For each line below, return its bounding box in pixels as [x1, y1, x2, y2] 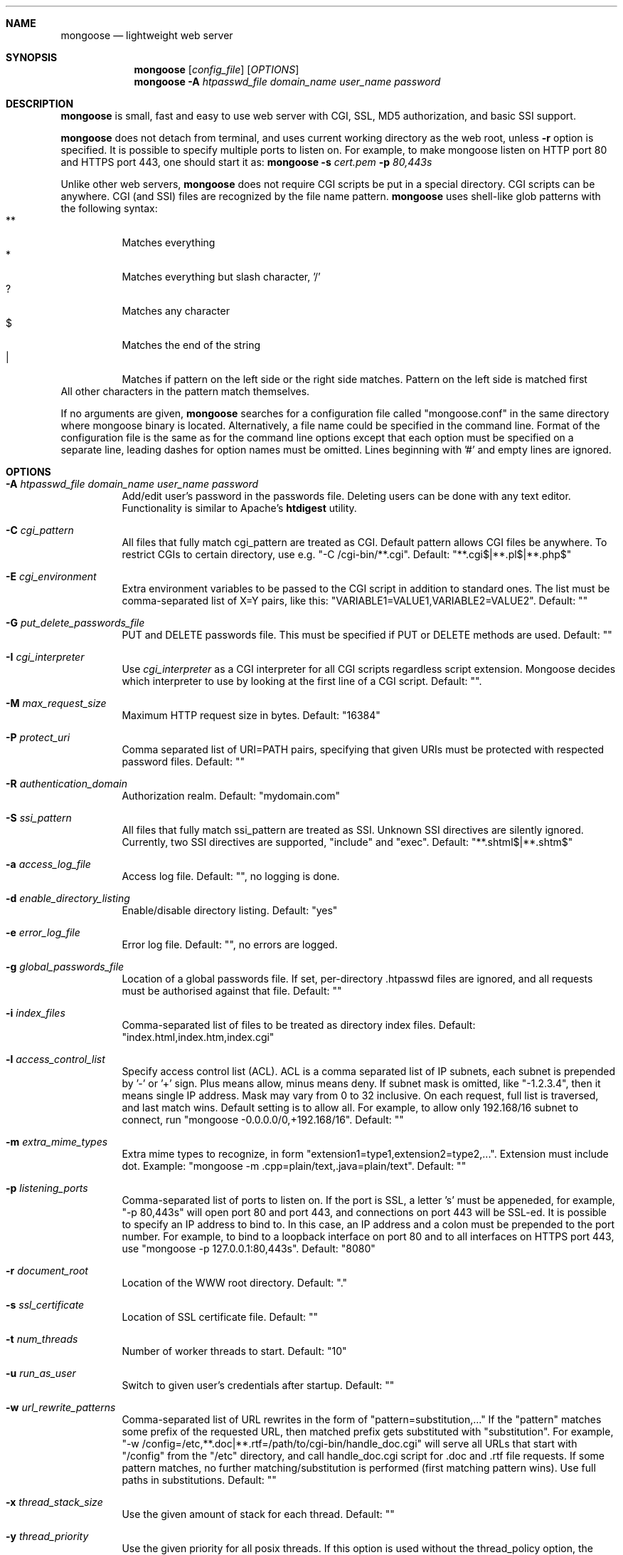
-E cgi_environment [6, 570, 97, 582]
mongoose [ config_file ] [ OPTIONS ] [134, 63, 299, 75]
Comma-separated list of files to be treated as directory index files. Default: [122, 1019, 476, 1031]
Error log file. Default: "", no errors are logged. [122, 938, 338, 951]
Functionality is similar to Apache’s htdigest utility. [122, 502, 357, 514]
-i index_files [6, 1007, 65, 1019]
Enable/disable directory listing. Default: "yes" [122, 904, 338, 916]
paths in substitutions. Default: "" [122, 1474, 277, 1486]
